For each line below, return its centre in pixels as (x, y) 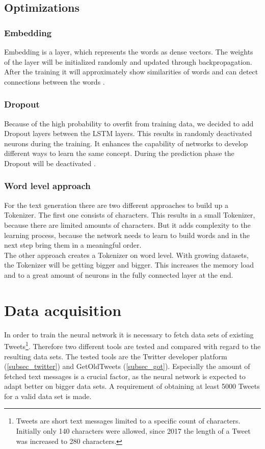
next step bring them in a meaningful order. (73, 245)
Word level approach (47, 186)
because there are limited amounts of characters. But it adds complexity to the (127, 224)
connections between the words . (55, 81)
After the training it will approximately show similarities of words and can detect (131, 72)
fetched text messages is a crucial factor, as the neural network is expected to (125, 376)
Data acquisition (63, 310)
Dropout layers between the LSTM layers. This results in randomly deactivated (128, 133)
